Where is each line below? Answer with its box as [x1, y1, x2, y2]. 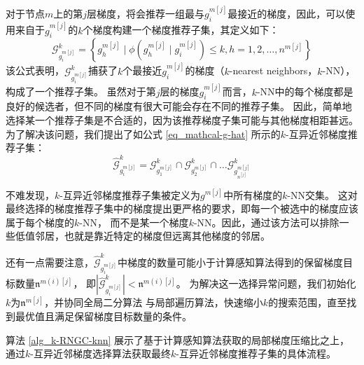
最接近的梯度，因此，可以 [227, 6, 346, 21]
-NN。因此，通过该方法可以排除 [193, 214, 339, 229]
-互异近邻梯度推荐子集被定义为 [59, 187, 200, 202]
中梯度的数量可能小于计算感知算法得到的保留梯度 [117, 254, 343, 269]
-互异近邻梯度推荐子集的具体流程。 [176, 346, 336, 361]
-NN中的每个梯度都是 [256, 84, 353, 99]
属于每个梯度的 [6, 214, 74, 229]
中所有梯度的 [223, 187, 283, 202]
